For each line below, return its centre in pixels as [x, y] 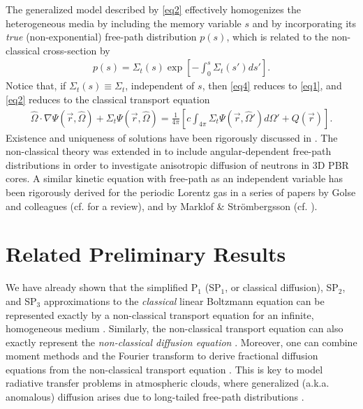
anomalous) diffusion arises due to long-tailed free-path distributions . [155, 397]
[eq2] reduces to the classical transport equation [108, 99]
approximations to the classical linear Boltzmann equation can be [184, 300]
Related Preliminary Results [146, 254]
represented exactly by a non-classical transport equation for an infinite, [160, 314]
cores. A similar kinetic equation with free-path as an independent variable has [175, 178]
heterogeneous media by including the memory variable [124, 23]
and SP [21, 300]
